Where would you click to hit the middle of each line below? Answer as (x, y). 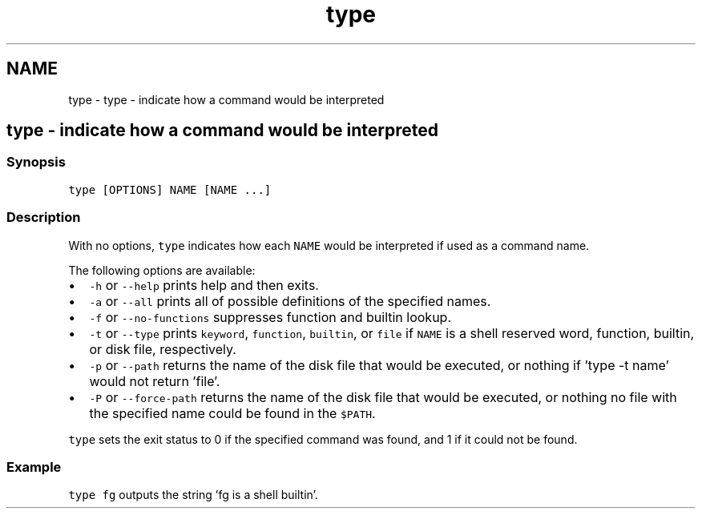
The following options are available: (162, 270)
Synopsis (36, 162)
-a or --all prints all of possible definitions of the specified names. (290, 301)
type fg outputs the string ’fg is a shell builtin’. (193, 495)
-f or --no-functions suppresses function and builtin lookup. (270, 317)
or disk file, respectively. (163, 349)
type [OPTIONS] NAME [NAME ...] (170, 189)
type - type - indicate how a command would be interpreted (226, 99)
